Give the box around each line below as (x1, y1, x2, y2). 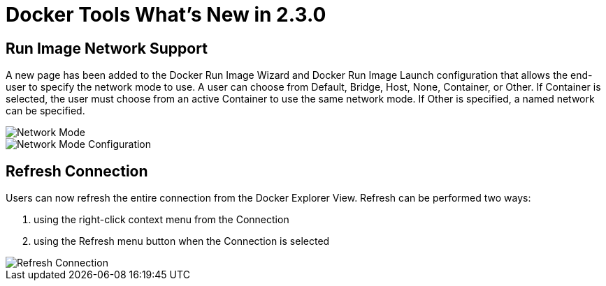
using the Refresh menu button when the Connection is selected (34, 235, 330, 248)
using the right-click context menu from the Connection (34, 213, 289, 226)
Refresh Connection (6, 162, 148, 180)
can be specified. (6, 105, 85, 117)
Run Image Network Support (6, 39, 208, 57)
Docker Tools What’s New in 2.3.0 (6, 3, 326, 27)
